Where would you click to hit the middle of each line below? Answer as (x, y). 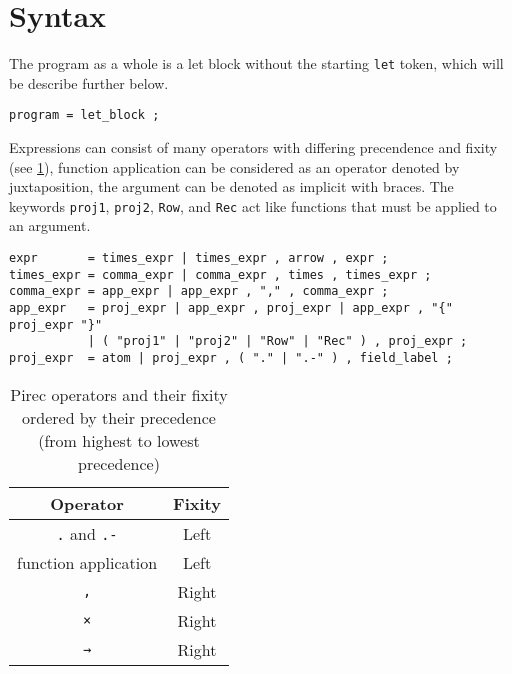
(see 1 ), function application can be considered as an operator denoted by (234, 166)
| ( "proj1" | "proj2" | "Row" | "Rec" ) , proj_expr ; (277, 341)
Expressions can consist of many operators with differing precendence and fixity (253, 147)
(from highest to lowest (119, 440)
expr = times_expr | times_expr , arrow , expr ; (199, 258)
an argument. (50, 225)
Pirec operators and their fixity (119, 394)
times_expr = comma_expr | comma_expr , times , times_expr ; (220, 274)
